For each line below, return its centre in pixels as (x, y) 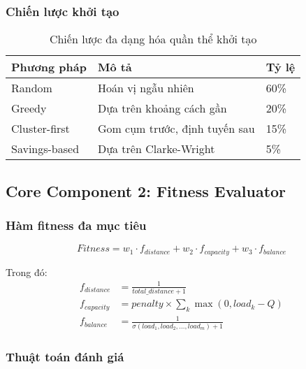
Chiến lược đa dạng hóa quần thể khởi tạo (153, 39)
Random (32, 88)
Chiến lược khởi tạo (63, 11)
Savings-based (45, 149)
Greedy (29, 108)
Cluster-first (41, 129)
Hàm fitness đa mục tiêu (76, 225)
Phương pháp (49, 67)
